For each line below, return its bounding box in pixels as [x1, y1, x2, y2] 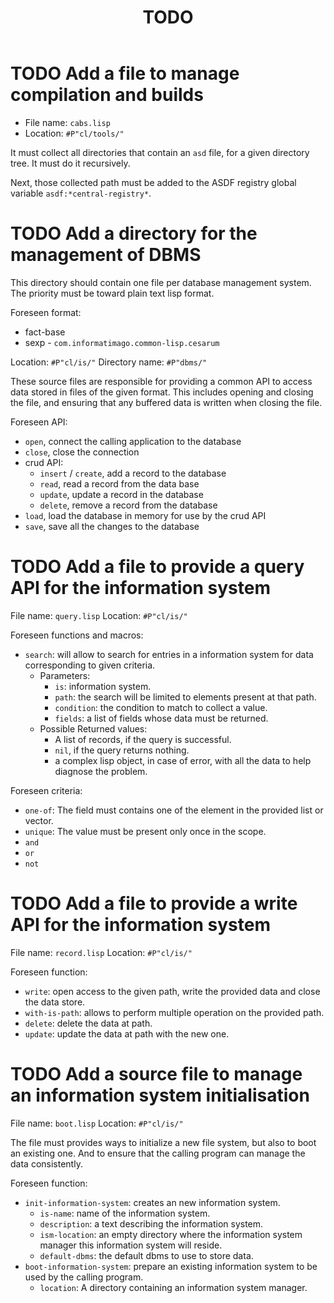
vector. [24, 814, 54, 826]
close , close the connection [24, 446, 140, 458]
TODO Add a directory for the [10, 222, 258, 245]
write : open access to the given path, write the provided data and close [24, 985, 321, 997]
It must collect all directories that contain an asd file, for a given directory [10, 146, 310, 158]
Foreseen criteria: [10, 784, 83, 796]
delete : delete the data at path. [24, 1017, 153, 1029]
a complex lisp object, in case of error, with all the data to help [54, 754, 312, 766]
